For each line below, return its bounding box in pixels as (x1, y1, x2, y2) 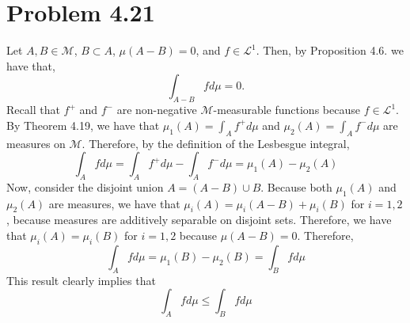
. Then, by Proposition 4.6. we (256, 42, 404, 59)
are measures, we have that (48, 195, 180, 211)
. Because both (260, 178, 332, 195)
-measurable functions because (213, 101, 360, 118)
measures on (6, 135, 66, 151)
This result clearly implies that (6, 272, 156, 288)
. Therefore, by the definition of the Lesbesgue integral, (82, 135, 350, 151)
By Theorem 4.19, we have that (6, 116, 160, 133)
